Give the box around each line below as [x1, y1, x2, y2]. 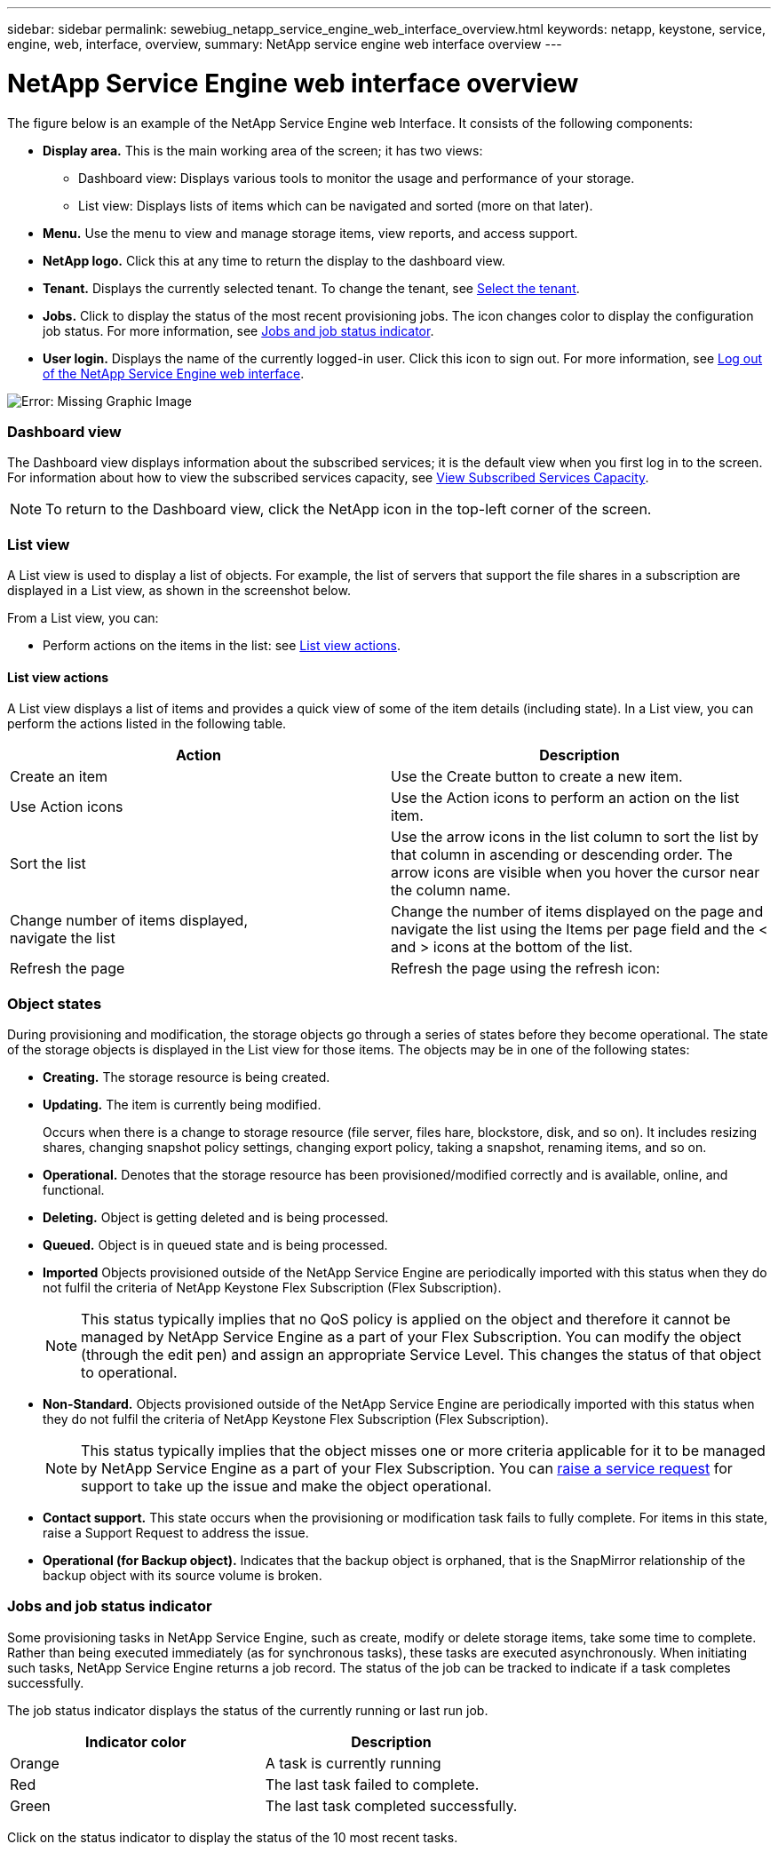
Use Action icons [10, 798, 123, 816]
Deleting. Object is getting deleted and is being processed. [43, 1209, 389, 1225]
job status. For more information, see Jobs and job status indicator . [43, 322, 434, 338]
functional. [43, 1181, 105, 1197]
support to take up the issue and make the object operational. [81, 1476, 492, 1495]
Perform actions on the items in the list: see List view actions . [43, 638, 401, 653]
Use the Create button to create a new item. [391, 767, 683, 786]
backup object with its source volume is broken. [43, 1567, 322, 1583]
